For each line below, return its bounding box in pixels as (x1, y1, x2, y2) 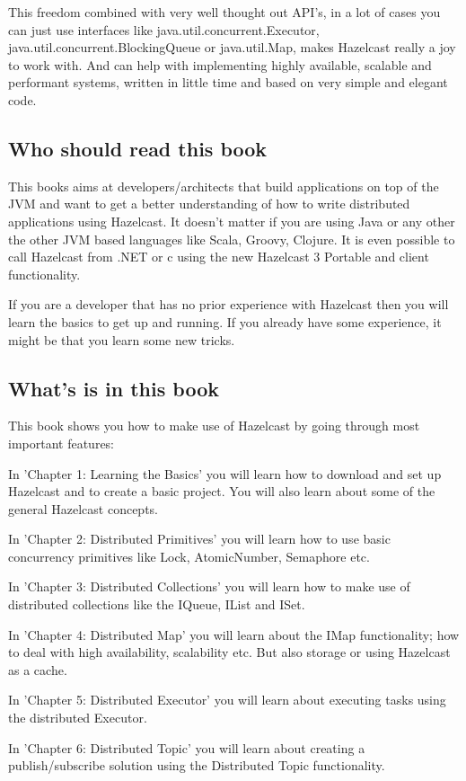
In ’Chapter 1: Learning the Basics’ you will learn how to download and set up (8, 464, 442, 483)
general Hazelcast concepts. (8, 499, 158, 518)
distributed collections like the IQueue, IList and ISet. (8, 595, 305, 614)
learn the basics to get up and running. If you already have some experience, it (8, 312, 442, 331)
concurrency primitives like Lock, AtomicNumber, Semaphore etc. (8, 546, 370, 565)
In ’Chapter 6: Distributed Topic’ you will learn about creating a (8, 738, 365, 757)
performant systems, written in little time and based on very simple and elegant (8, 73, 448, 92)
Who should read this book (8, 134, 268, 162)
